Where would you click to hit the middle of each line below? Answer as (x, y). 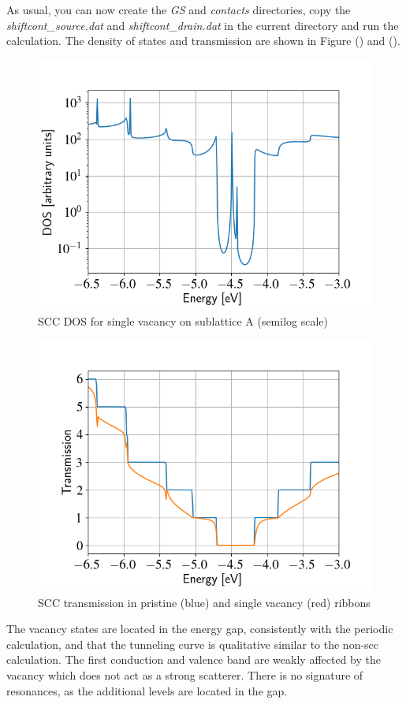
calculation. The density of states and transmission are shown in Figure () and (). (203, 41)
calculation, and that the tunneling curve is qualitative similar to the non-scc (193, 644)
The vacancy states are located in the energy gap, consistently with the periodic (200, 629)
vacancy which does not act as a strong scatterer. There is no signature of (185, 674)
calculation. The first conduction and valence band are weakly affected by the (194, 659)
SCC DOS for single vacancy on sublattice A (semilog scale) (183, 321)
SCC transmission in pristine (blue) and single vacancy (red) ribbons (204, 602)
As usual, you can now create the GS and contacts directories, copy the (179, 9)
